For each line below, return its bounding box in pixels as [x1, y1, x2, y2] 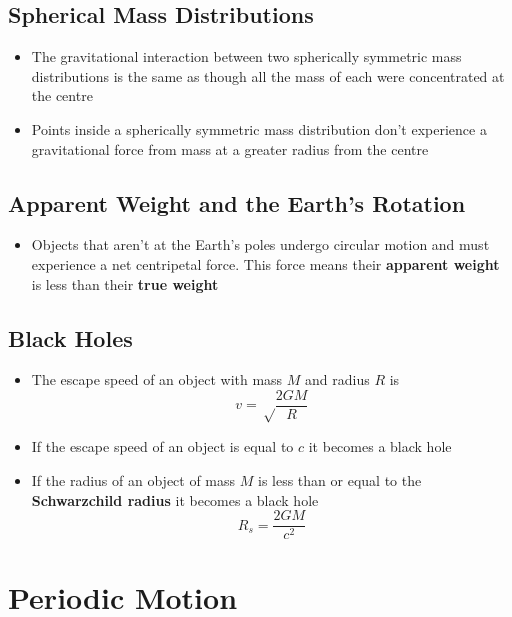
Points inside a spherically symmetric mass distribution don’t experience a [31, 118, 487, 139]
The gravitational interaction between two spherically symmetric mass [31, 46, 462, 67]
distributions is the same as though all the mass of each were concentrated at [31, 65, 505, 86]
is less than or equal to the [257, 470, 422, 491]
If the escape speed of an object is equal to [31, 436, 294, 457]
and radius [305, 369, 370, 390]
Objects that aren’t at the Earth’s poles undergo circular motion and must [31, 234, 490, 255]
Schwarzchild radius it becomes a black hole [31, 489, 319, 510]
